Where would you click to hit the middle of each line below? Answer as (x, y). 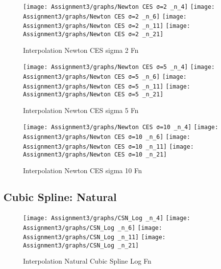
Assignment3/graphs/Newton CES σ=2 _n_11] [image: (107, 26)
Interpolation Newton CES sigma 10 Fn (83, 170)
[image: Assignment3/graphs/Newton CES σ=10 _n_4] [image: (121, 127)
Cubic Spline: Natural (60, 197)
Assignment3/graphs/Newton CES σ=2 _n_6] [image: (105, 16)
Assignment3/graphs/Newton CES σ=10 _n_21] (95, 155)
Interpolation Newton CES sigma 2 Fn (81, 50)
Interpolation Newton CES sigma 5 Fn (81, 110)
